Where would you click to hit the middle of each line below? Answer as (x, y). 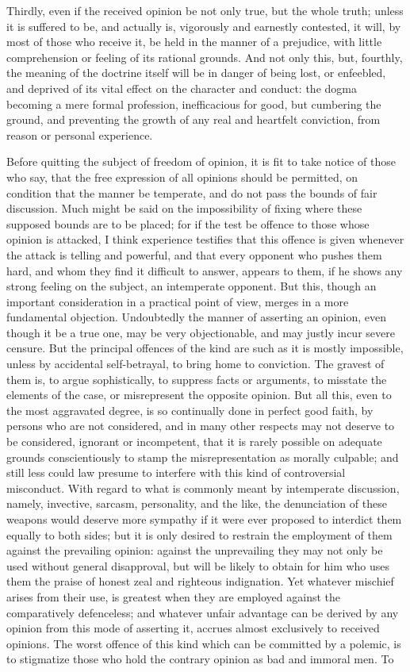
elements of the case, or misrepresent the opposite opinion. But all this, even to (199, 395)
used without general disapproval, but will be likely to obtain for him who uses (198, 565)
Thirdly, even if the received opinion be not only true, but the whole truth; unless (205, 10)
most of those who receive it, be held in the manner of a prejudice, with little (194, 42)
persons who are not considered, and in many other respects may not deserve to (201, 426)
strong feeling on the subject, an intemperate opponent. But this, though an (192, 286)
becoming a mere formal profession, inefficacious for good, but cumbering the (194, 104)
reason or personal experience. (80, 134)
